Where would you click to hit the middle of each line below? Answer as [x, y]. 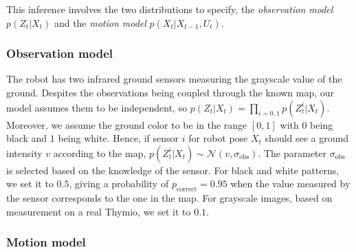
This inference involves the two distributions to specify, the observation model [170, 9]
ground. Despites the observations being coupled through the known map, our [170, 92]
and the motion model [100, 22]
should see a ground [307, 138]
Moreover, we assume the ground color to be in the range [127, 124]
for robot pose [218, 138]
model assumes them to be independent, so [97, 107]
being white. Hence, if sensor [119, 138]
